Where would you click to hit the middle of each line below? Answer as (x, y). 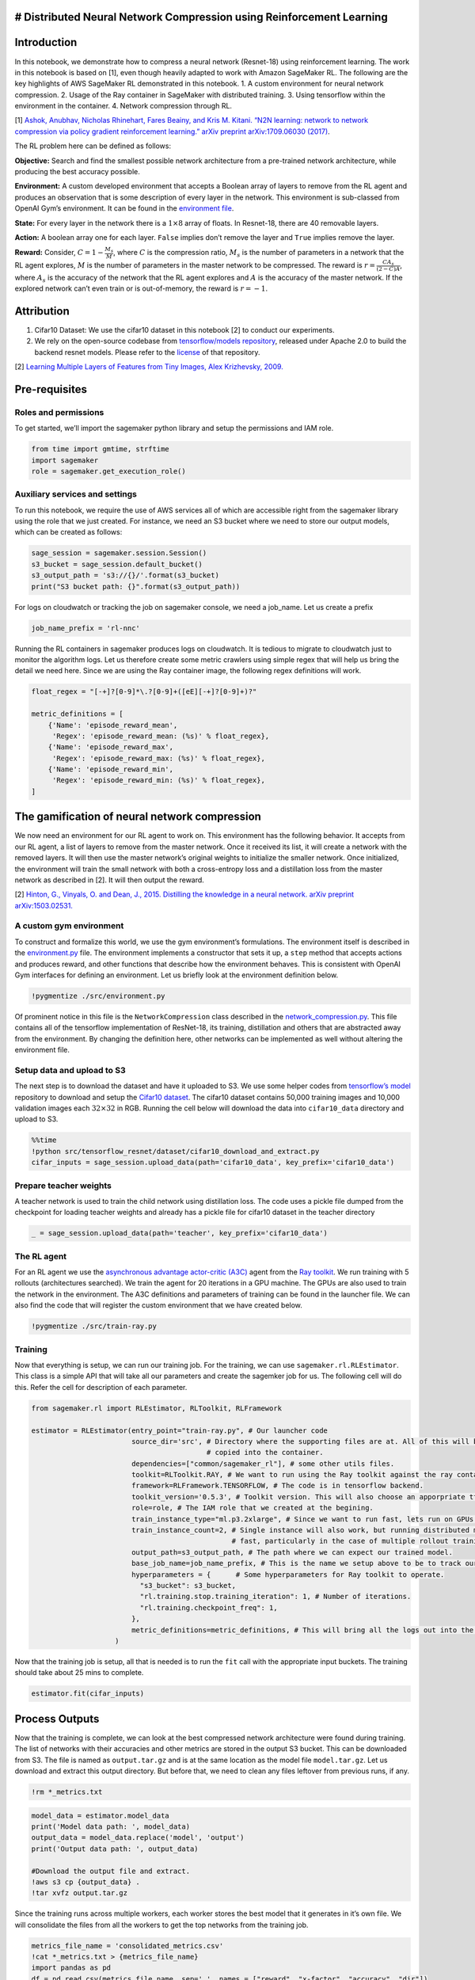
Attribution (42, 311)
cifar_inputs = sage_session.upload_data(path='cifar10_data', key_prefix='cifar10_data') (213, 1163)
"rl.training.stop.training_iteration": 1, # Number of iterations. (275, 1597)
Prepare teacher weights (63, 1186)
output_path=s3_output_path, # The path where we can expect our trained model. (292, 1552)
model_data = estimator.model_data (100, 1815)
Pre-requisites (51, 389)
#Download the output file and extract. (110, 1871)
